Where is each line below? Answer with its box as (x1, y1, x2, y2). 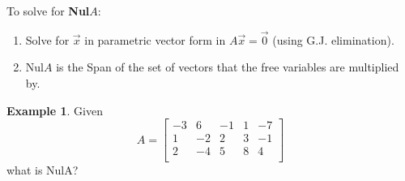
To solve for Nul (6, 2, 90, 19)
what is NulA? (6, 162, 79, 179)
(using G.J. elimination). (272, 31, 394, 48)
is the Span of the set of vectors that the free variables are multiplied (56, 58, 399, 75)
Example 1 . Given (6, 101, 103, 119)
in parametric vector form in (84, 31, 226, 48)
